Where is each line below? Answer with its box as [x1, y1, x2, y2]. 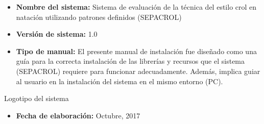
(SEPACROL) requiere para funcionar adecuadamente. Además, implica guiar [16, 65, 260, 76]
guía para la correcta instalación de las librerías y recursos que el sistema [16, 56, 245, 66]
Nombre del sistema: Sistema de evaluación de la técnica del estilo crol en [16, 2, 257, 12]
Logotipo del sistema [4, 93, 69, 104]
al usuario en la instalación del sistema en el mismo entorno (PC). [16, 76, 223, 86]
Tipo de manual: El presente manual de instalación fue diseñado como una [16, 45, 257, 56]
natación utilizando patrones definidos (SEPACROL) [16, 11, 182, 22]
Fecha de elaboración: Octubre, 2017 [16, 110, 140, 120]
